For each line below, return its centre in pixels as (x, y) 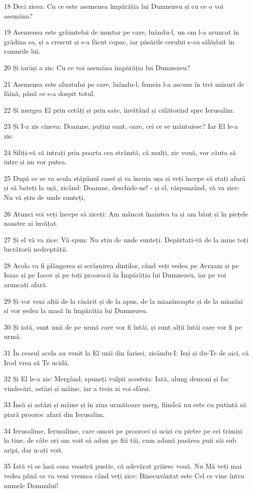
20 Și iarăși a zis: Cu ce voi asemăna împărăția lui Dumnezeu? (97, 67)
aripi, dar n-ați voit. (34, 449)
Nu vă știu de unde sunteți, (45, 197)
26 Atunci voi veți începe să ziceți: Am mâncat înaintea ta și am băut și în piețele (126, 213)
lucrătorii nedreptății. (36, 249)
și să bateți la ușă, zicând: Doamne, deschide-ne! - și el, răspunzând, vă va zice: (122, 187)
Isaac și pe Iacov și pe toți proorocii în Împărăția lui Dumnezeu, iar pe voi (115, 275)
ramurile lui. (22, 51)
